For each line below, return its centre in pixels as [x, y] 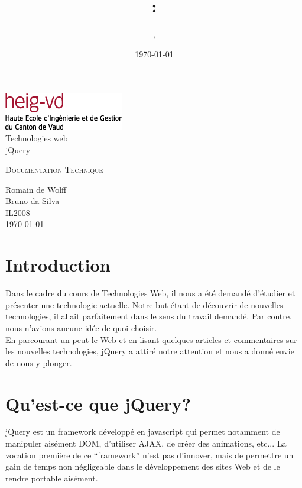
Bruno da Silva [33, 201]
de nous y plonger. [39, 362]
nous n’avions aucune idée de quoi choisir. [81, 327]
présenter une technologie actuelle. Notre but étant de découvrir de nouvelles [144, 304]
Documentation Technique [54, 169]
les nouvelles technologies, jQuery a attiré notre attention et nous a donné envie [150, 351]
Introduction [58, 265]
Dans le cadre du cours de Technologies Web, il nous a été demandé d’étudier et [150, 293]
